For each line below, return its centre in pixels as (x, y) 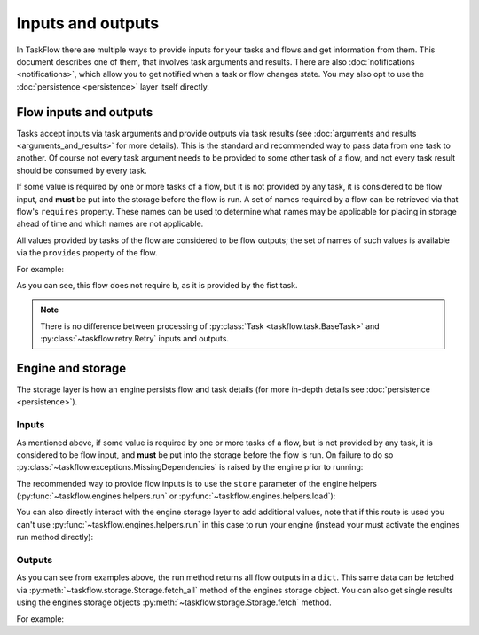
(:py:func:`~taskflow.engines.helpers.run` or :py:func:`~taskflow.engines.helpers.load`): (176, 496)
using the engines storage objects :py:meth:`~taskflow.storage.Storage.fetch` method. (174, 602)
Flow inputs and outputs (85, 112)
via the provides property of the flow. (87, 253)
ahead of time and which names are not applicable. (110, 224)
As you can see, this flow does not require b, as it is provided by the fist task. (157, 285)
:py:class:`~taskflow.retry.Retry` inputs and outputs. (135, 339)
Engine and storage (71, 368)
